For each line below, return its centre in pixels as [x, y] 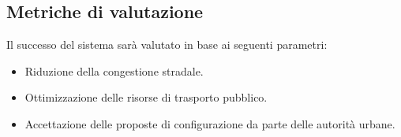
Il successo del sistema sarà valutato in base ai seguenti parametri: [167, 44]
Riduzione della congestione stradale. [114, 70]
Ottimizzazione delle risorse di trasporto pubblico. [146, 97]
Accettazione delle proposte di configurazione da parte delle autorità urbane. [210, 123]
